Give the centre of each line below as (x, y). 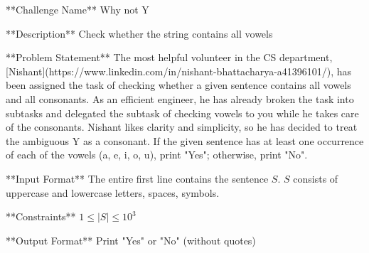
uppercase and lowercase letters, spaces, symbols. (113, 192)
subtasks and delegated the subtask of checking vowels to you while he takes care (182, 113)
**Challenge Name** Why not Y (77, 9)
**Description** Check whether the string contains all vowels (139, 33)
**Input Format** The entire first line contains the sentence (137, 178)
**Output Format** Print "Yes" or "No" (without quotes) (131, 240)
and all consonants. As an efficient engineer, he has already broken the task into (180, 98)
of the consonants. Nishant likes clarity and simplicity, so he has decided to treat (182, 127)
